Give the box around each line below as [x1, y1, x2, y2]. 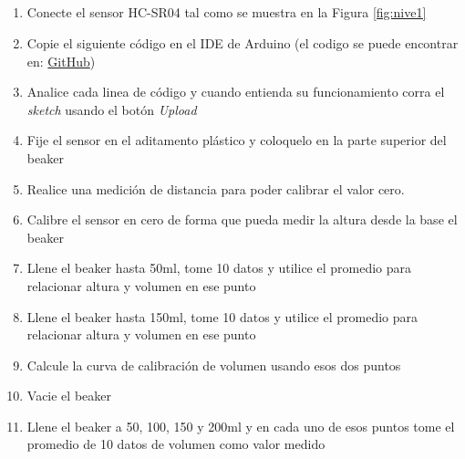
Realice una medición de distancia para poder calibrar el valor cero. [26, 179, 405, 198]
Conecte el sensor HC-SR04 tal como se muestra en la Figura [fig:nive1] [26, 3, 427, 22]
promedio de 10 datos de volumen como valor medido [26, 434, 325, 454]
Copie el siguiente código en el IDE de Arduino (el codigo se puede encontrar [26, 33, 459, 52]
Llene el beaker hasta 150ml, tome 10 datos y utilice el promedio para [26, 307, 418, 326]
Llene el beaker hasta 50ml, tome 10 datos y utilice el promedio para [26, 258, 411, 277]
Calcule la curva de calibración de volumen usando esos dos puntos [26, 355, 401, 374]
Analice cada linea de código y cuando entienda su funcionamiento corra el [26, 82, 445, 101]
